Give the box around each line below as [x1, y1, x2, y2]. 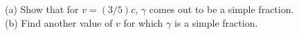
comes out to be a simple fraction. [149, 2, 294, 16]
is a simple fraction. [174, 15, 258, 30]
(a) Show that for [5, 2, 79, 16]
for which [123, 15, 163, 30]
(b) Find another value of [5, 15, 113, 30]
